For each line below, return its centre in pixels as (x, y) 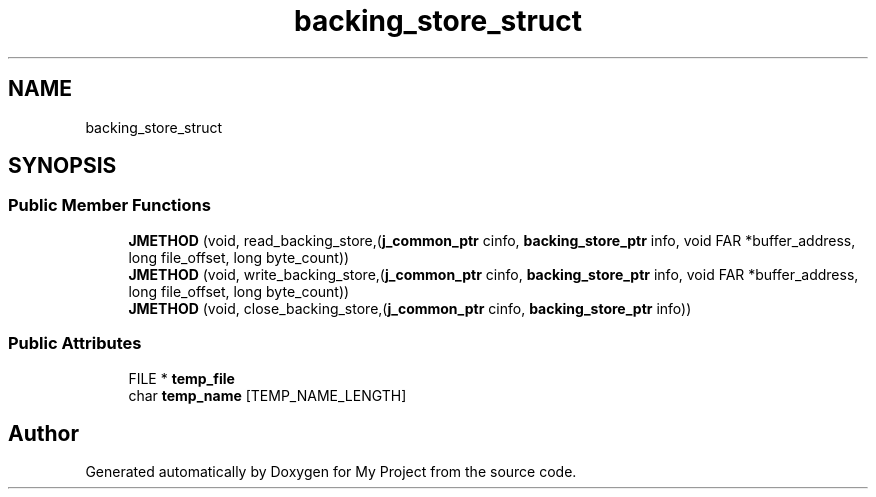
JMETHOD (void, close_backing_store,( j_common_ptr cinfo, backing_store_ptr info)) (410, 308)
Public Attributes (75, 343)
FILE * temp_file (181, 378)
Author (43, 433)
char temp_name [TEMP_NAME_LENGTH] (267, 395)
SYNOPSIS (62, 166)
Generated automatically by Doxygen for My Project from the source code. (331, 472)
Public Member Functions (109, 205)
